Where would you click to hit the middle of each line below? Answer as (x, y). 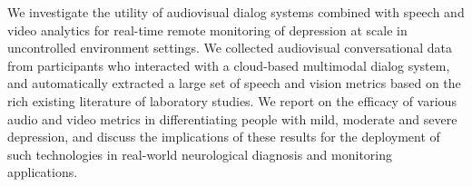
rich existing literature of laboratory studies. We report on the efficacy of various (232, 100)
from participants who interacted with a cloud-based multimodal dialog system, (229, 65)
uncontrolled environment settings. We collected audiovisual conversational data (230, 48)
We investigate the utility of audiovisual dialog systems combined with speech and (236, 12)
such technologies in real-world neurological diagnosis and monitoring (200, 154)
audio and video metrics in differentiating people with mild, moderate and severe (232, 118)
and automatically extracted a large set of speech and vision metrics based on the (234, 83)
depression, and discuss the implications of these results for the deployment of (224, 137)
